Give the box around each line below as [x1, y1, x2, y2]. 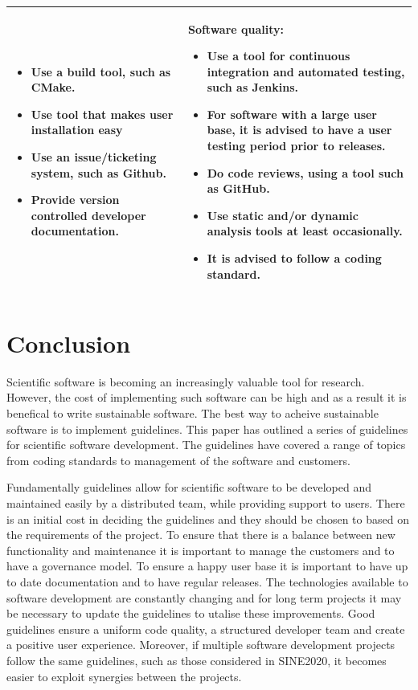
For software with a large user [207, 105, 377, 122]
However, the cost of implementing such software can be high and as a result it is [6, 389, 407, 406]
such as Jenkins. [207, 79, 298, 96]
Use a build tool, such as [31, 63, 171, 80]
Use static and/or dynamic [207, 206, 359, 223]
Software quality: [187, 20, 285, 37]
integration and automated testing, [207, 63, 405, 80]
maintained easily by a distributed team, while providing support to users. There [6, 495, 405, 511]
